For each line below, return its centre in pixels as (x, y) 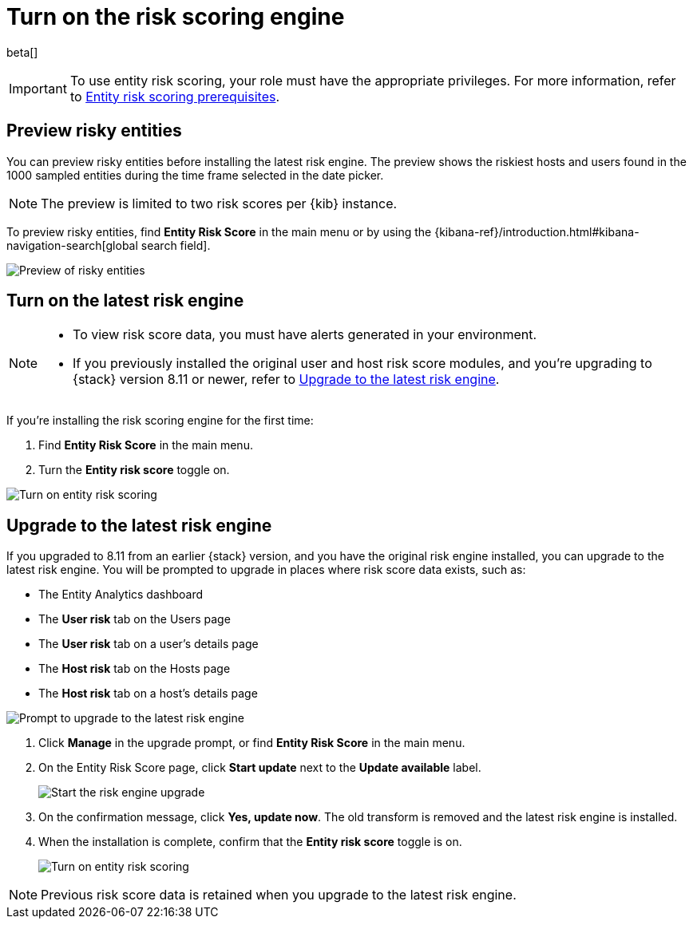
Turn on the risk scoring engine (176, 17)
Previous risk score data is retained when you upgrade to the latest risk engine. (279, 895)
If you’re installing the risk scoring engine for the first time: (160, 421)
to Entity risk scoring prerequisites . (175, 96)
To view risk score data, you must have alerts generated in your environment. (305, 335)
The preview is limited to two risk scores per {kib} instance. (219, 203)
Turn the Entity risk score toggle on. (134, 470)
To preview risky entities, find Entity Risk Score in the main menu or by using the (219, 231)
